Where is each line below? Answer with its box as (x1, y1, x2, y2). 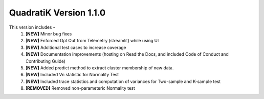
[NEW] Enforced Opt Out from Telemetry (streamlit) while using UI (25, 38, 159, 44)
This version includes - (9, 24, 56, 30)
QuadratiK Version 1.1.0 (9, 7, 106, 18)
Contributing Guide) (25, 58, 66, 64)
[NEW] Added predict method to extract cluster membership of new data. (25, 65, 174, 70)
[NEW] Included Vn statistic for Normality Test (25, 72, 119, 78)
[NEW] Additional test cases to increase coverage (25, 44, 127, 50)
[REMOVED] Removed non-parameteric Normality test (25, 85, 135, 91)
